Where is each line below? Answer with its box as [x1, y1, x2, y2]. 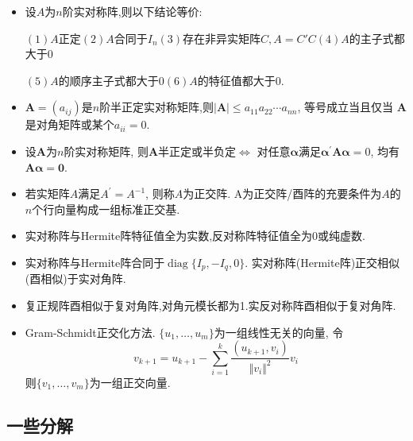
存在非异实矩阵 [183, 29, 261, 46]
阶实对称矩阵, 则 [64, 142, 149, 159]
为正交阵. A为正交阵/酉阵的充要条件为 [183, 185, 382, 202]
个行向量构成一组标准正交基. [32, 200, 180, 217]
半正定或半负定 [158, 142, 237, 159]
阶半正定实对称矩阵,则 [99, 99, 214, 115]
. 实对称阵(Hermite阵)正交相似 [245, 253, 400, 270]
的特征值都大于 [197, 72, 276, 88]
